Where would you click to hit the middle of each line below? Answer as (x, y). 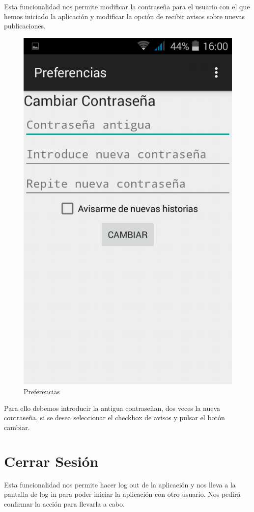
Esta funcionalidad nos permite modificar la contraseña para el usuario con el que (127, 6)
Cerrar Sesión (51, 461)
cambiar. (17, 427)
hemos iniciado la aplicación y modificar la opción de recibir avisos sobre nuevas (125, 16)
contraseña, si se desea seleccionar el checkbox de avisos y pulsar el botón (114, 418)
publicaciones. (25, 26)
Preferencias (42, 391)
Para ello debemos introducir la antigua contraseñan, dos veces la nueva (112, 408)
